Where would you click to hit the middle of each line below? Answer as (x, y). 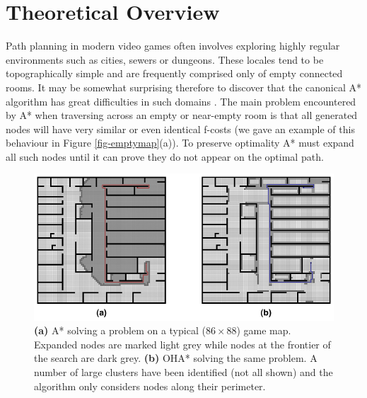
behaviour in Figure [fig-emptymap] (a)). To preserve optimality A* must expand (180, 143)
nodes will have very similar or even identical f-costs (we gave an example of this (180, 129)
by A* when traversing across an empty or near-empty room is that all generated (182, 115)
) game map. (264, 330)
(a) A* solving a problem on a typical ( (120, 330)
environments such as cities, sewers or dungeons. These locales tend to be (165, 59)
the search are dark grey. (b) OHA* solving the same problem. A (176, 358)
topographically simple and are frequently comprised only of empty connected (174, 73)
